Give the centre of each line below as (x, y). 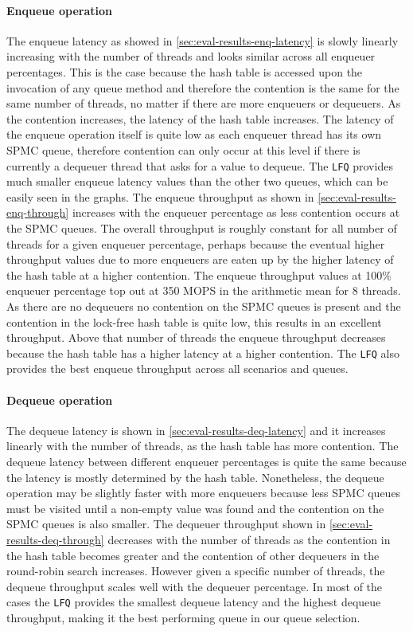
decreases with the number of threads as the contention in (249, 539)
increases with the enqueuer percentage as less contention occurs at (236, 212)
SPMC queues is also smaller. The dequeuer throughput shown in (166, 524)
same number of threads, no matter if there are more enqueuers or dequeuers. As (204, 103)
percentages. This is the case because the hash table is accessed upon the (185, 71)
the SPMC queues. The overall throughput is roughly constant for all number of (202, 227)
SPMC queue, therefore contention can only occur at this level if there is (183, 149)
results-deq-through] (55, 539)
